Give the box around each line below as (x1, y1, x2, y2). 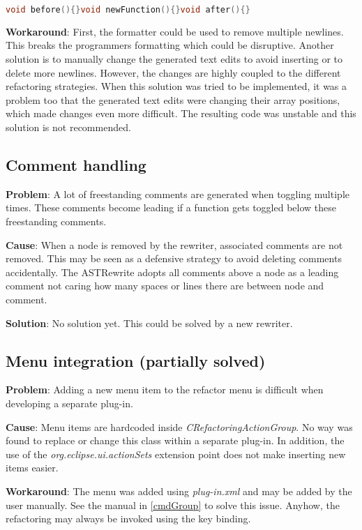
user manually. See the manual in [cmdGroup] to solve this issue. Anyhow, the (6, 497, 340, 512)
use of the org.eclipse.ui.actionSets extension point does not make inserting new (6, 446, 346, 461)
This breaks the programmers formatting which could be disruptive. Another (6, 38, 334, 52)
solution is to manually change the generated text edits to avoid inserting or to (6, 52, 343, 66)
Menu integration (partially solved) (6, 349, 266, 371)
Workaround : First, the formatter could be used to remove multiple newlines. (6, 24, 344, 38)
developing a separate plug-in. (6, 395, 133, 410)
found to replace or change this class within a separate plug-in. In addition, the (6, 433, 345, 448)
